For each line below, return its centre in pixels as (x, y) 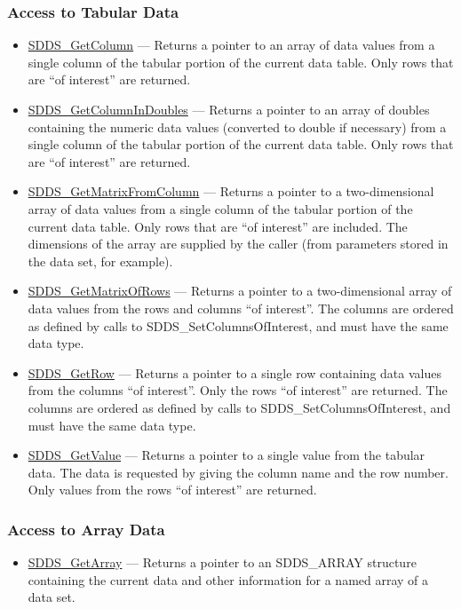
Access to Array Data (86, 529)
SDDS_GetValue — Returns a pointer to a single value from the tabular (227, 455)
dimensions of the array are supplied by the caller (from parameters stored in (238, 244)
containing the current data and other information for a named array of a (228, 579)
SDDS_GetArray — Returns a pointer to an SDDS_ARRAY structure (222, 562)
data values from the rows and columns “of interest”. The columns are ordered (241, 308)
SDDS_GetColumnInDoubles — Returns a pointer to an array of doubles (229, 109)
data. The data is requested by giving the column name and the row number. (238, 472)
